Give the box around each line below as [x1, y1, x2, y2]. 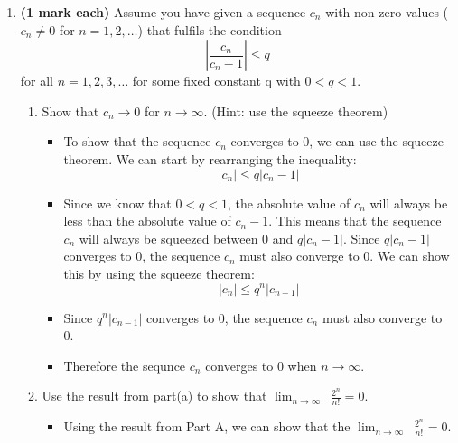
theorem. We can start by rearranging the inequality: [63, 149, 357, 168]
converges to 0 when [205, 355, 317, 374]
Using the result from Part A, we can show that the [63, 417, 351, 436]
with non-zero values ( [325, 3, 449, 21]
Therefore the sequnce [63, 355, 186, 374]
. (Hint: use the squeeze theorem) [203, 101, 388, 120]
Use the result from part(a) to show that [42, 386, 267, 405]
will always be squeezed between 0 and [79, 228, 294, 247]
